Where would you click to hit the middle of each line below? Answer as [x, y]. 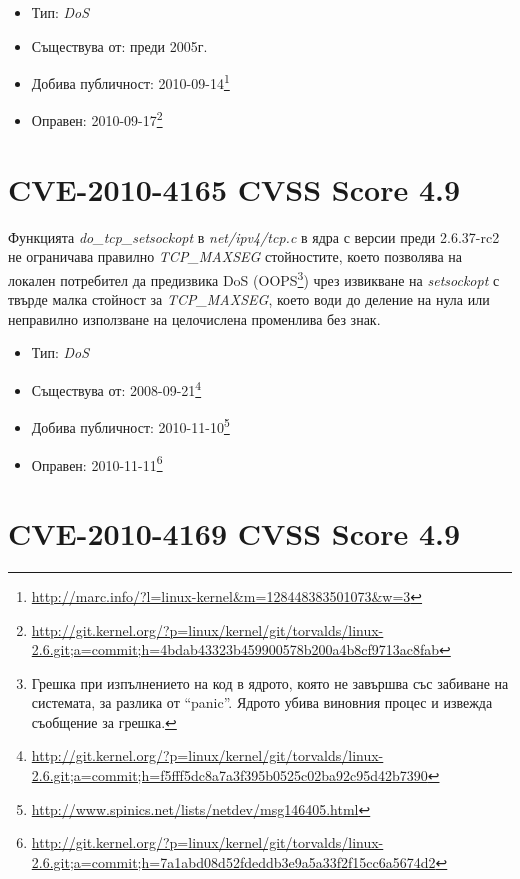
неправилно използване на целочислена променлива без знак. [194, 318]
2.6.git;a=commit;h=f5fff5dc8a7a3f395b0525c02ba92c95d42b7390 [229, 775]
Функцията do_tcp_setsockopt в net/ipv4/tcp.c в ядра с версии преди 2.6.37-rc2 [254, 236]
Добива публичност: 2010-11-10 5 [130, 425]
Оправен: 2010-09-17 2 [97, 119]
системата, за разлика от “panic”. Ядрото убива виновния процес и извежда [262, 702]
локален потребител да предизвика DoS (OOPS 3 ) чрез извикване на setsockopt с [254, 278]
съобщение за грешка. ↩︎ [104, 721]
